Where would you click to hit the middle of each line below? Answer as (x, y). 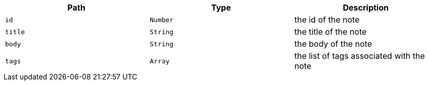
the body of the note (333, 44)
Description (366, 8)
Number (161, 20)
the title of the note (330, 32)
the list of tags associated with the (359, 56)
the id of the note (327, 20)
